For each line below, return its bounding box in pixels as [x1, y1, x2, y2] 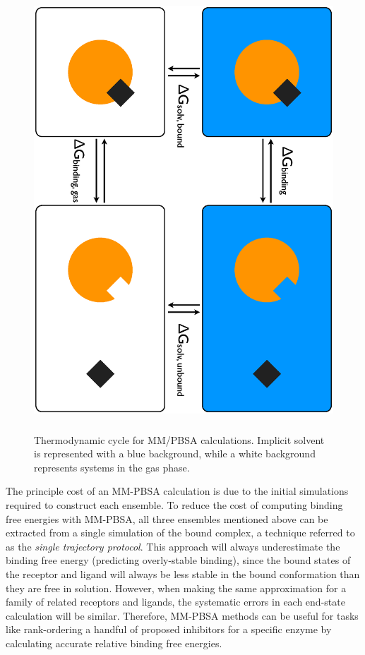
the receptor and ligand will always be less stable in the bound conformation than [6, 566, 360, 581]
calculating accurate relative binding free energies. [6, 635, 222, 650]
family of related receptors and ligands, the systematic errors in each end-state [6, 594, 345, 609]
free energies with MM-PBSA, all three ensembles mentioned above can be [6, 511, 328, 526]
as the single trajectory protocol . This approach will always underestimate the [6, 539, 340, 553]
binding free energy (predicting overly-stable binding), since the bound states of [6, 553, 351, 567]
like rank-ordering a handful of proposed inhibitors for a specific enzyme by [6, 622, 332, 637]
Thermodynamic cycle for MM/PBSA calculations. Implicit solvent [34, 432, 325, 447]
